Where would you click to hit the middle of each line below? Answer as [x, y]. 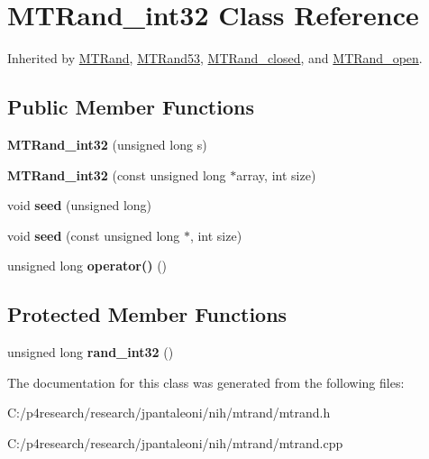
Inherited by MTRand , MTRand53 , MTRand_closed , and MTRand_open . [215, 58]
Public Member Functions [131, 107]
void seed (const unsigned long [94, 235]
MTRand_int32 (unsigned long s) [107, 144]
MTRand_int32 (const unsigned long [117, 174]
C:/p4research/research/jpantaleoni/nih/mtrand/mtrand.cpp [175, 442]
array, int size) [276, 174]
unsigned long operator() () [87, 266]
